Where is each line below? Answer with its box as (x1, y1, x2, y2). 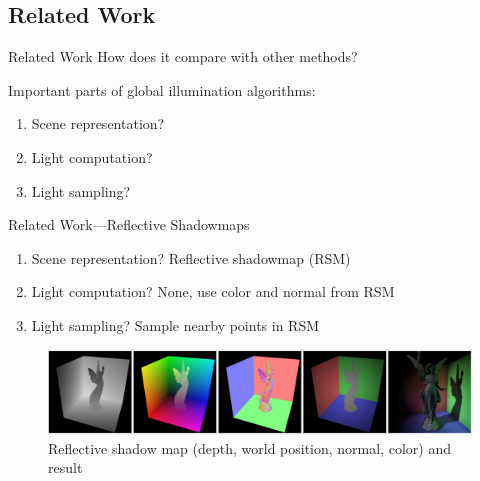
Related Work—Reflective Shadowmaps (8, 214, 250, 235)
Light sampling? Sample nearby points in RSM (31, 314, 320, 335)
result (48, 457, 83, 478)
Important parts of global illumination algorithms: (8, 79, 316, 100)
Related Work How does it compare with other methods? (8, 46, 358, 67)
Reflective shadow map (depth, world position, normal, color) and (48, 437, 451, 458)
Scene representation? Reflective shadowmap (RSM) (31, 247, 351, 268)
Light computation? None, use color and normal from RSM (31, 281, 395, 302)
